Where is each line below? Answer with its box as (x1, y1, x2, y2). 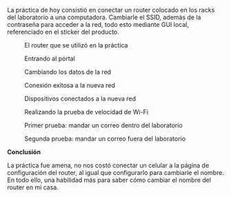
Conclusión (7, 148, 41, 156)
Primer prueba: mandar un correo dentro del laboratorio (24, 121, 183, 129)
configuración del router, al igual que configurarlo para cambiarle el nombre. (7, 169, 224, 176)
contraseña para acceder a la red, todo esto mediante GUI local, (7, 21, 190, 28)
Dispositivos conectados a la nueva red (24, 94, 137, 103)
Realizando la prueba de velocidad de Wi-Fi (24, 108, 148, 116)
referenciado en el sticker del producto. (7, 28, 119, 36)
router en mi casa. (7, 183, 59, 191)
